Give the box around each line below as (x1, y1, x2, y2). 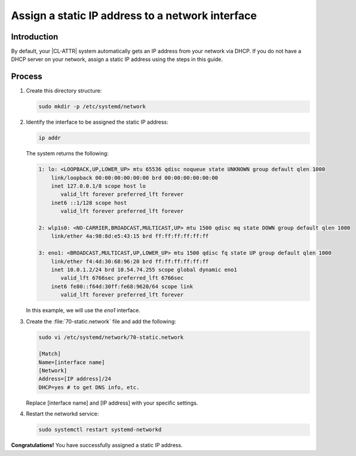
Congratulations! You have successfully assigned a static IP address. (11, 442, 183, 449)
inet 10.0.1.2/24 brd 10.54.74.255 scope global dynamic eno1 (51, 266, 237, 273)
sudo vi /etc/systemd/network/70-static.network (38, 333, 184, 341)
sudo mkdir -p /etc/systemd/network (38, 103, 146, 110)
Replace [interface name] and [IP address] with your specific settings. (26, 399, 198, 406)
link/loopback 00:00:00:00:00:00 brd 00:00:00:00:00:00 (51, 174, 219, 181)
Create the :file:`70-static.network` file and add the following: (26, 317, 176, 325)
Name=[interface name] (38, 359, 105, 366)
